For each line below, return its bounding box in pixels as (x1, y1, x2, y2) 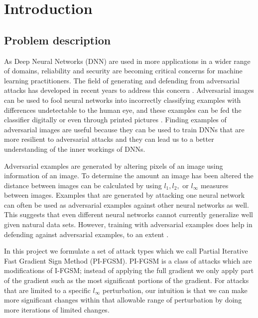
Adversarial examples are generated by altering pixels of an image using (4, 160, 223, 171)
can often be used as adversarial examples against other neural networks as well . (4, 199, 249, 210)
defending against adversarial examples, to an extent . (4, 229, 169, 239)
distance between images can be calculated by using (4, 180, 162, 190)
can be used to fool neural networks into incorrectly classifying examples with (4, 94, 241, 105)
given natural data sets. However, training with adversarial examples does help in (4, 219, 253, 230)
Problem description (4, 32, 111, 47)
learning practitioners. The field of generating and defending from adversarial (4, 75, 240, 85)
